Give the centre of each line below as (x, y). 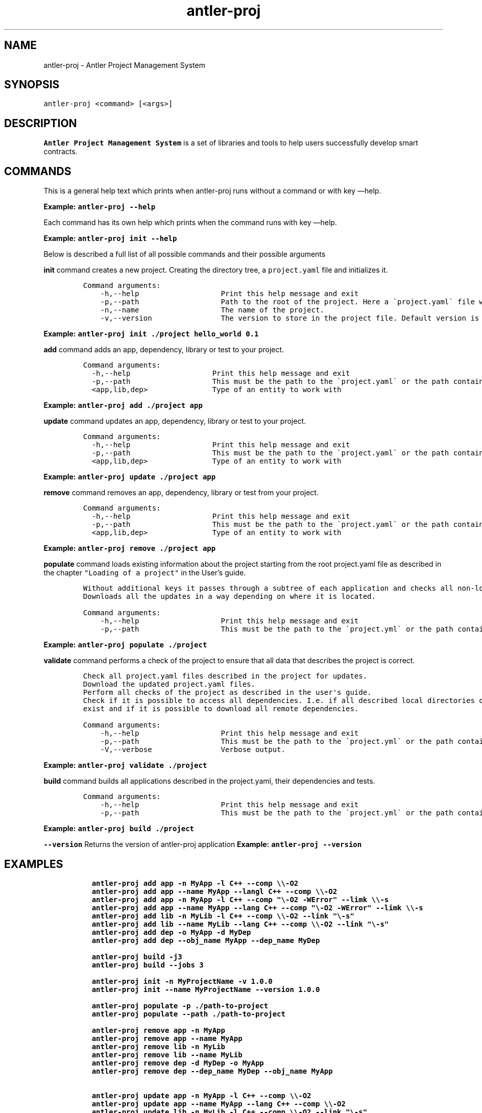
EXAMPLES (34, 864)
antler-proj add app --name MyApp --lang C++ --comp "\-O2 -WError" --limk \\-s (257, 908)
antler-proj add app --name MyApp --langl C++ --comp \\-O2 (214, 891)
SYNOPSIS (32, 85)
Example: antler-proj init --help (110, 238)
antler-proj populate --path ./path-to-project (188, 1014)
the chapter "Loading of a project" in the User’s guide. (145, 573)
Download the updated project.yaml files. (169, 684)
